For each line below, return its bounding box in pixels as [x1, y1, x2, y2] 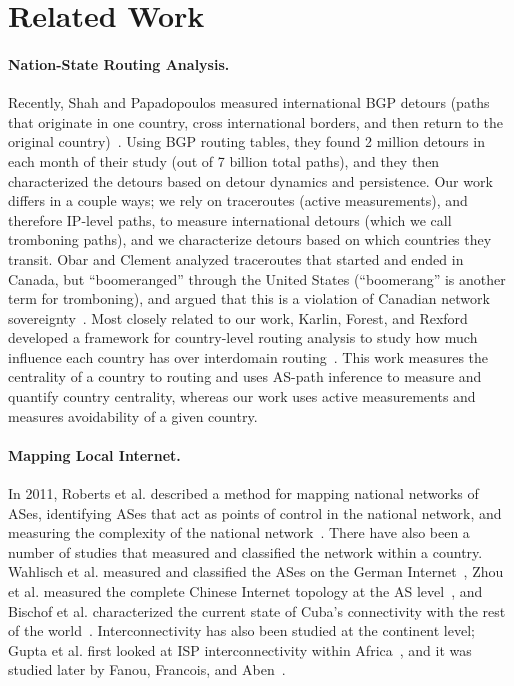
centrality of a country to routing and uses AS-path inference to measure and [8, 366, 482, 387]
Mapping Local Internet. [8, 444, 181, 465]
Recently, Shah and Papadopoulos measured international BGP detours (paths [8, 92, 490, 113]
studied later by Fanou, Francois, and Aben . [8, 659, 286, 680]
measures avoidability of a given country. [8, 405, 258, 426]
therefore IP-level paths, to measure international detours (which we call [8, 209, 452, 230]
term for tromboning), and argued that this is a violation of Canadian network [8, 288, 490, 309]
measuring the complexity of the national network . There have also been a [8, 522, 470, 543]
